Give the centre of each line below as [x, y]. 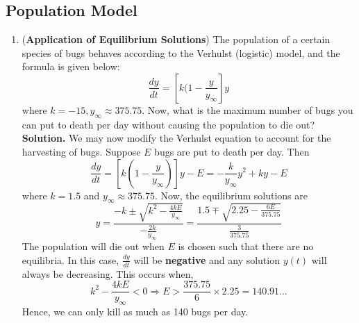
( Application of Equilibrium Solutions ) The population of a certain [176, 39]
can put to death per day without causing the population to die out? [168, 124]
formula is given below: [71, 66]
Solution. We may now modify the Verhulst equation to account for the [176, 138]
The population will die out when [93, 246]
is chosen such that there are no [246, 246]
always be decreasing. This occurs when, [108, 273]
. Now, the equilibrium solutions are [231, 195]
